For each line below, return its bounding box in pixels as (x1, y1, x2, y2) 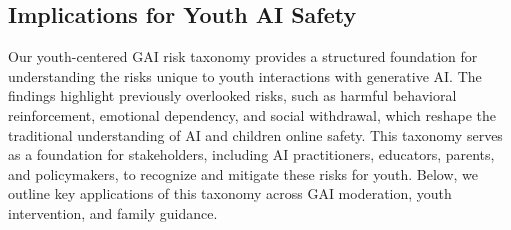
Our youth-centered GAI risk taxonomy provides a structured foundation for (8, 46, 478, 67)
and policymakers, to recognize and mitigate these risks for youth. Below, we (8, 163, 479, 184)
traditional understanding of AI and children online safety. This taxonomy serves (8, 124, 503, 145)
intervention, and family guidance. (8, 202, 218, 223)
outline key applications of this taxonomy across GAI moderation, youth (8, 183, 452, 204)
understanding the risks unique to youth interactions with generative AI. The (8, 65, 482, 86)
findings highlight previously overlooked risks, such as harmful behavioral (8, 85, 457, 106)
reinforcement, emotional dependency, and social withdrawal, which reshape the (8, 104, 496, 125)
